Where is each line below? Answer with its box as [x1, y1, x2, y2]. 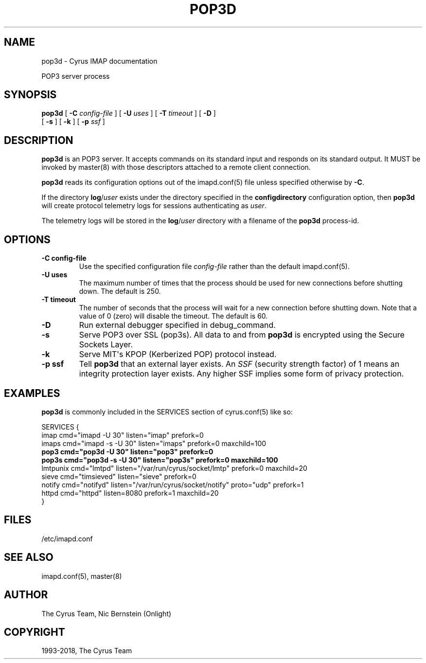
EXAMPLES [4, 387, 60, 399]
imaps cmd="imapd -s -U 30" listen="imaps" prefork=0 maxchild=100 [41, 439, 266, 448]
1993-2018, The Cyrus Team [41, 646, 132, 655]
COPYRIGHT [4, 626, 65, 638]
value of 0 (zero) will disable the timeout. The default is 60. [79, 312, 268, 321]
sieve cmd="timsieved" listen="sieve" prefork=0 [41, 472, 196, 481]
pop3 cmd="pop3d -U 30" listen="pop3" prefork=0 [41, 447, 213, 456]
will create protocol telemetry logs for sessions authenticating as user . [41, 201, 266, 210]
